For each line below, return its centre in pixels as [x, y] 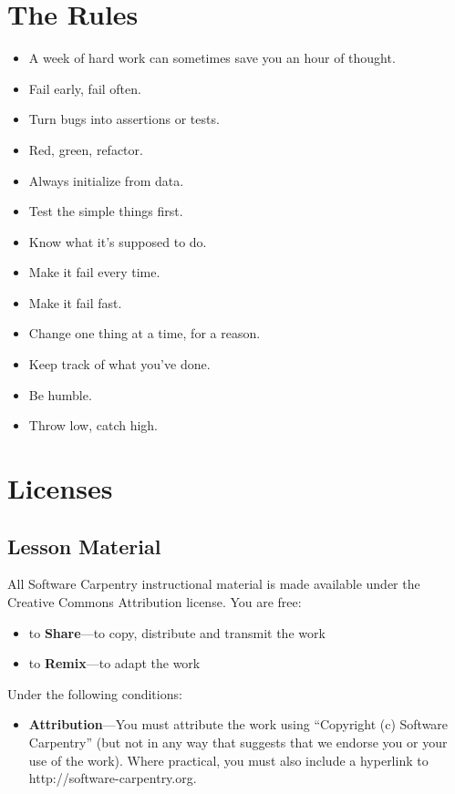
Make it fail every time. [94, 272]
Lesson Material [84, 546]
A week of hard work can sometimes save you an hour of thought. [212, 58]
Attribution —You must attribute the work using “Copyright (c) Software [238, 724]
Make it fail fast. [75, 302]
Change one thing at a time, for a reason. [145, 333]
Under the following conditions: [95, 693]
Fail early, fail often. [85, 88]
